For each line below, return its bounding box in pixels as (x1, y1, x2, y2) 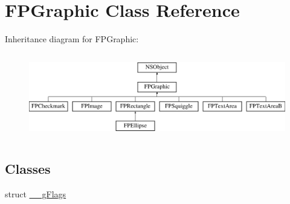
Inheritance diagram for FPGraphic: (5, 33, 139, 45)
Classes (5, 159, 51, 178)
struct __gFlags (5, 188, 66, 200)
